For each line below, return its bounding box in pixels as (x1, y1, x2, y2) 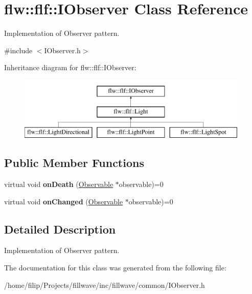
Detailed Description (4, 221, 116, 237)
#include (4, 45, 33, 55)
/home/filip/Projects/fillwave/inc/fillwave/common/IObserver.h (4, 279, 205, 290)
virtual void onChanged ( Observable (4, 196, 123, 206)
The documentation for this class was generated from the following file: (4, 262, 226, 273)
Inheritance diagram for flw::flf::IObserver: (4, 62, 136, 73)
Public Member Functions (4, 155, 144, 171)
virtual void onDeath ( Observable (4, 179, 113, 190)
